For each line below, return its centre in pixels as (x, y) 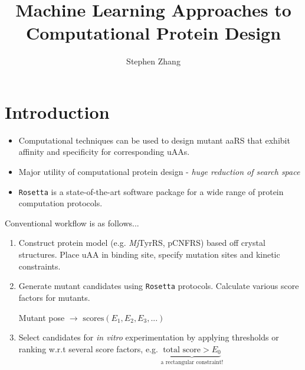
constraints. (40, 266)
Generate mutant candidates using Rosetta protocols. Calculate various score (159, 286)
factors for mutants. (54, 297)
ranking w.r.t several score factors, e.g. (88, 348)
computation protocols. (60, 203)
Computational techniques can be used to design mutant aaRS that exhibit (154, 140)
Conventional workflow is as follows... (72, 223)
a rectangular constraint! (192, 363)
